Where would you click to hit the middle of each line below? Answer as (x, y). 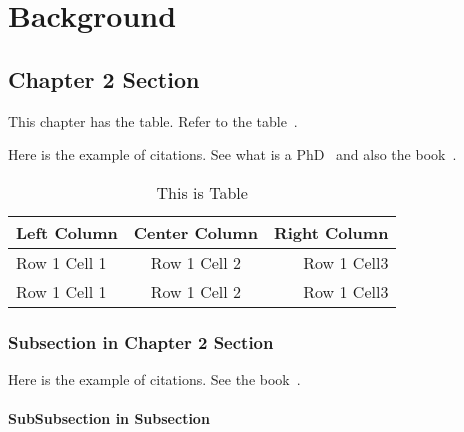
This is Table (202, 192)
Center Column (195, 232)
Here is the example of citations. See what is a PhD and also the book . (232, 154)
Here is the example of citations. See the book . (154, 378)
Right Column (331, 232)
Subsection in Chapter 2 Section (141, 341)
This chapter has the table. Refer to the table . (153, 120)
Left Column (67, 232)
